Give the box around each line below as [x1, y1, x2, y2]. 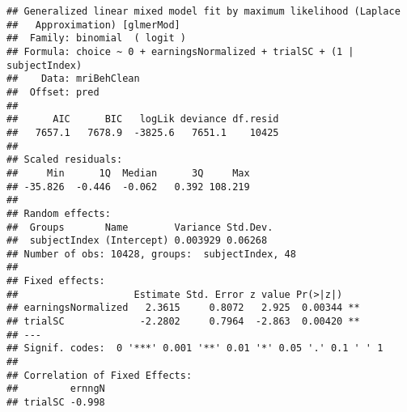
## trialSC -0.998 [6, 397, 105, 409]
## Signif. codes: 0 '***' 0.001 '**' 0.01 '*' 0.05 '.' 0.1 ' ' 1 [6, 342, 384, 355]
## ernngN [6, 383, 105, 395]
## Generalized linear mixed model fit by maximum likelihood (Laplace [6, 6, 401, 17]
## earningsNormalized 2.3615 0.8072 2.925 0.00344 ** [6, 302, 360, 314]
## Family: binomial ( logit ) [6, 32, 186, 45]
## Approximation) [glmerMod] [6, 19, 180, 31]
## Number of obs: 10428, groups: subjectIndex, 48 [6, 248, 296, 260]
